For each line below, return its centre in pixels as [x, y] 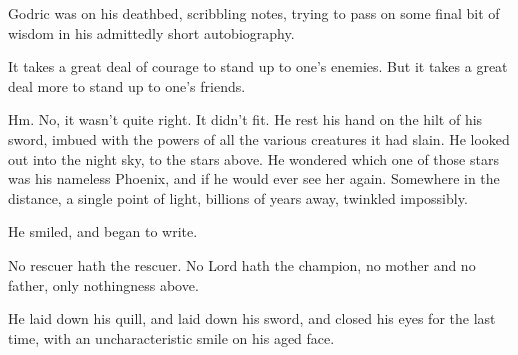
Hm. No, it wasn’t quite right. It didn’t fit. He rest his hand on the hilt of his [245, 119]
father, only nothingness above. [103, 284]
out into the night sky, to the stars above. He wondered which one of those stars [253, 158]
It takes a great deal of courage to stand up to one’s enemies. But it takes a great [258, 66]
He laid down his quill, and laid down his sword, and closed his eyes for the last [252, 318]
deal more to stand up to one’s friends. [127, 85]
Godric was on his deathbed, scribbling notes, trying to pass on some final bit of [254, 13]
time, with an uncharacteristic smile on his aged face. [171, 337]
